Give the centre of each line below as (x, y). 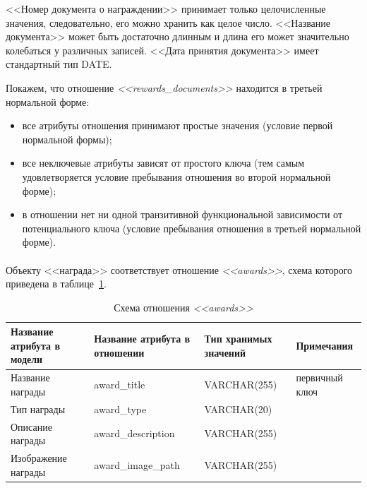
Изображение (39, 458)
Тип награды (38, 409)
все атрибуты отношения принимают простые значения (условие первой (178, 125)
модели (27, 359)
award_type (120, 409)
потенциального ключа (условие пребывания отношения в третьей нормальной (192, 228)
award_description (134, 433)
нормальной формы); (67, 139)
